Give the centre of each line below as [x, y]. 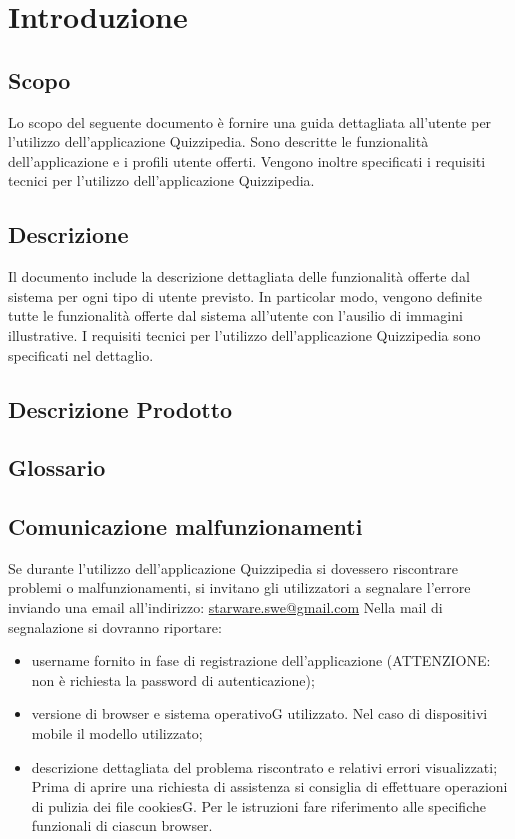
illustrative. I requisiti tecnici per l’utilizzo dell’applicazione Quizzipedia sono [244, 334]
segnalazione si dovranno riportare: [115, 626]
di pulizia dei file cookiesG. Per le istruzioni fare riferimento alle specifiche [258, 805]
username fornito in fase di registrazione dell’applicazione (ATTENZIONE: [261, 660]
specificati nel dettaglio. [81, 354]
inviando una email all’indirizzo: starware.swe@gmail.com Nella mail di [225, 607]
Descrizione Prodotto [120, 408]
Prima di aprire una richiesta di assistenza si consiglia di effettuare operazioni [269, 786]
